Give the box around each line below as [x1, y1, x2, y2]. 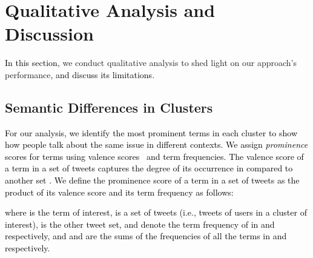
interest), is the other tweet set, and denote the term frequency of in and [5, 217, 275, 230]
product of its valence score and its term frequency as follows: [5, 185, 234, 198]
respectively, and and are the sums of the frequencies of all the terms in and [5, 230, 287, 242]
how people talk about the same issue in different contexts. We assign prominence [5, 138, 308, 151]
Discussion [5, 21, 94, 46]
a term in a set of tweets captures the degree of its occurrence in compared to [5, 162, 293, 174]
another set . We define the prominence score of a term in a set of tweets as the [5, 174, 300, 187]
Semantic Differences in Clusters [5, 98, 213, 116]
